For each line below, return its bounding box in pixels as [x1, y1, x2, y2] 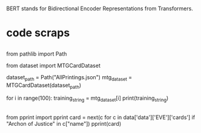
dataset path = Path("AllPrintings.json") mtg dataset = [6, 73, 132, 82]
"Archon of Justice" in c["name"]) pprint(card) [6, 120, 122, 127]
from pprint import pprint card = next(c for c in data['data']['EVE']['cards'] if [6, 114, 196, 121]
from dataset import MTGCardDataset [6, 62, 101, 69]
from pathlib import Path [6, 50, 67, 57]
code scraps [6, 26, 70, 40]
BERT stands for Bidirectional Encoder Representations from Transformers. [6, 5, 194, 12]
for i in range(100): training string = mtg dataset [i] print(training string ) [6, 94, 169, 103]
